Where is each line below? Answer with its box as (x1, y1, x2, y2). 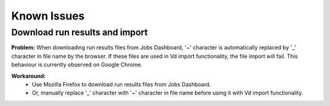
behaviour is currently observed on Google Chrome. (11, 61, 143, 68)
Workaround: (11, 72, 46, 79)
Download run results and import (11, 27, 148, 38)
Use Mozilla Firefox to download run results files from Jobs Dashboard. (32, 80, 211, 88)
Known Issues (11, 9, 85, 23)
